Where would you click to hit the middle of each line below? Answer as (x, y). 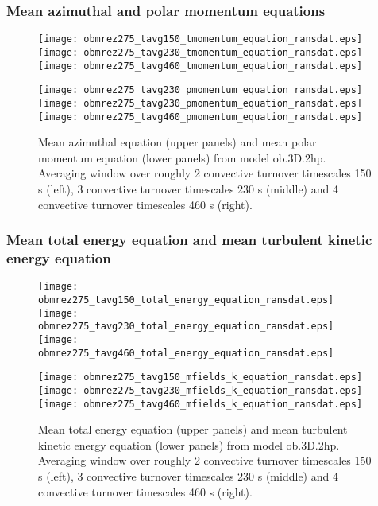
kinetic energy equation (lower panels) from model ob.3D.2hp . (189, 444)
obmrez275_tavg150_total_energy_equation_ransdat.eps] (186, 300)
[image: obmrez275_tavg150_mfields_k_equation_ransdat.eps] (201, 378)
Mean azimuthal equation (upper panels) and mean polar (177, 142)
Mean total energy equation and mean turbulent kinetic (189, 240)
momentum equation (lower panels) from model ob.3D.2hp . (182, 157)
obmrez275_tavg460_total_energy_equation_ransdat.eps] (186, 353)
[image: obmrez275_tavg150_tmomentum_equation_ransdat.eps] (201, 39)
